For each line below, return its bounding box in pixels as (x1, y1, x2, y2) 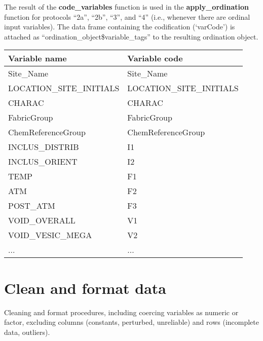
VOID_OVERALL (8, 214, 76, 226)
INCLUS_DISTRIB (8, 141, 79, 153)
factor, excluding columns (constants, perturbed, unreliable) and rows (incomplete (4, 317, 259, 327)
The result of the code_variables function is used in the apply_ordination (4, 2, 249, 12)
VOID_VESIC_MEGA (8, 229, 92, 241)
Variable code (127, 52, 183, 64)
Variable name (8, 52, 67, 64)
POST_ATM (8, 200, 55, 212)
